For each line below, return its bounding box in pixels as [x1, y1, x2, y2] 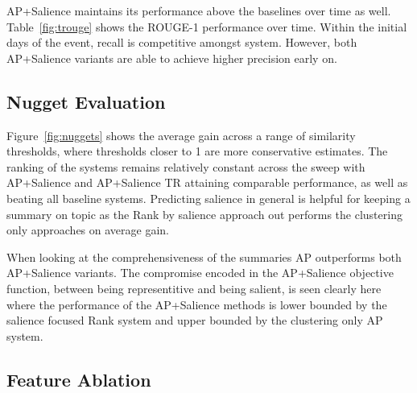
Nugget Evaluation [6, 89, 166, 114]
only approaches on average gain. [6, 221, 169, 238]
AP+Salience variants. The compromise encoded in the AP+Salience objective [6, 264, 394, 281]
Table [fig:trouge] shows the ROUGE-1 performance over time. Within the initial [6, 18, 407, 35]
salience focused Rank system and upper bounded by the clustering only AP [6, 312, 383, 329]
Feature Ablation [6, 366, 151, 391]
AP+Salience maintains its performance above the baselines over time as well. [6, 2, 391, 19]
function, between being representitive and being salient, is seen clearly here [6, 279, 382, 296]
